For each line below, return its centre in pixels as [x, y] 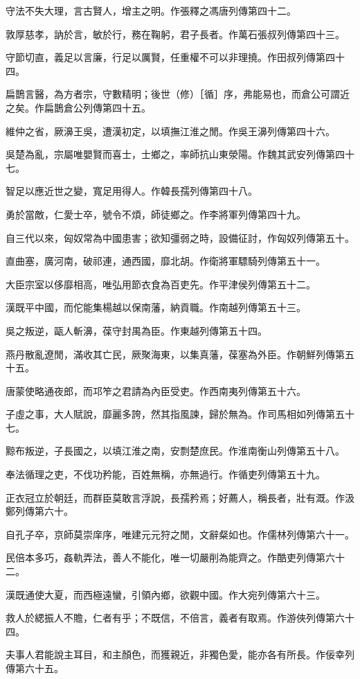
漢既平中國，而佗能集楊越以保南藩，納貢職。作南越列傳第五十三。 [156, 307]
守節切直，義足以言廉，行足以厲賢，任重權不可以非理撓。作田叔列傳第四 [170, 57]
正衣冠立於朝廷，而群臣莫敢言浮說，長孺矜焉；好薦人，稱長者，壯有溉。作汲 [180, 497]
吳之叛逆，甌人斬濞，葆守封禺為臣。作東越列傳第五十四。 [136, 330]
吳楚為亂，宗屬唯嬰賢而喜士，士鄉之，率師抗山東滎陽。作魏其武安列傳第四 [175, 154]
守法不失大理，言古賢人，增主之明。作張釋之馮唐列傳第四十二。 [151, 10]
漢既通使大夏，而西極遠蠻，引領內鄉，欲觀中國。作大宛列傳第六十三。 [165, 594]
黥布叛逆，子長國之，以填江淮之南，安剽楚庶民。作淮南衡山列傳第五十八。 [175, 451]
